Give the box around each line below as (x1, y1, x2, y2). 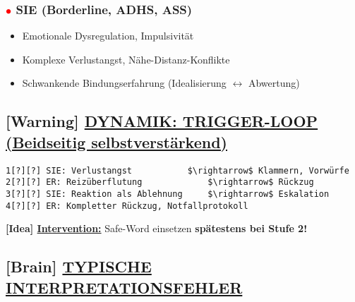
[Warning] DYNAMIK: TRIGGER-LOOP (6, 110, 318, 132)
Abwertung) (248, 75, 300, 90)
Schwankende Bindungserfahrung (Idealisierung (22, 75, 227, 90)
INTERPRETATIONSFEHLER (6, 276, 243, 298)
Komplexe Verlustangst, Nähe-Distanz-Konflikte (22, 52, 230, 66)
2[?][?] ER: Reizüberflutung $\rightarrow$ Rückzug (6, 177, 314, 188)
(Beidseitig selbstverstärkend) (6, 131, 227, 152)
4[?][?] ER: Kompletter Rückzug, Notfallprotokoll (6, 200, 248, 211)
